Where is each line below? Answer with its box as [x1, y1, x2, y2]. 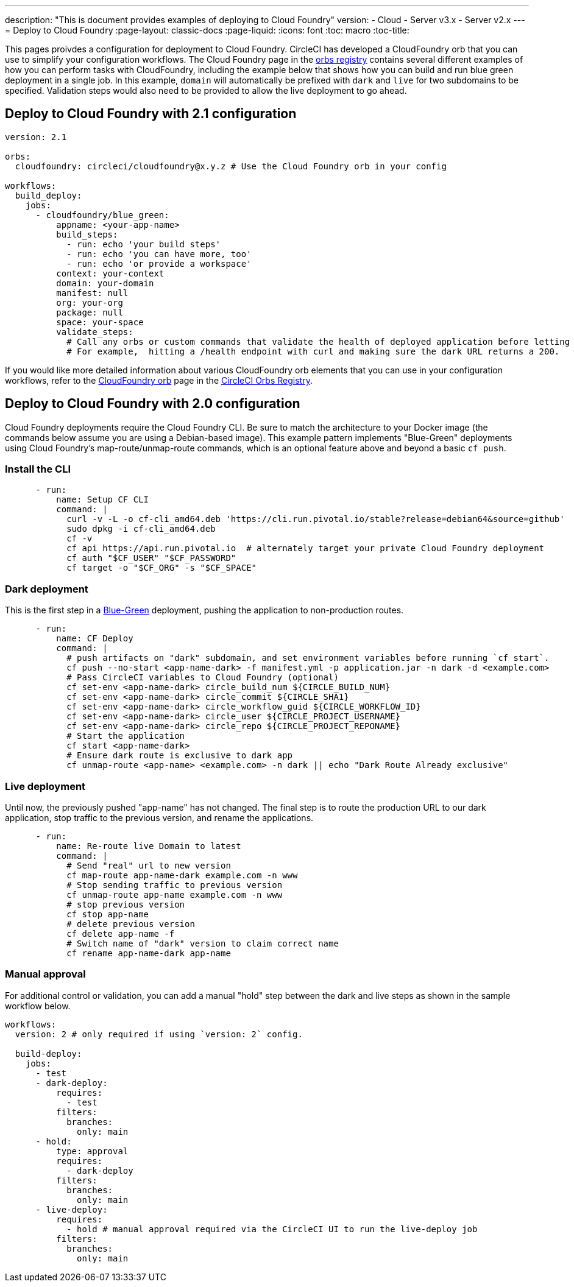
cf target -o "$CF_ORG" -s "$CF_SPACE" [66, 563, 257, 573]
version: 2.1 [5, 132, 67, 142]
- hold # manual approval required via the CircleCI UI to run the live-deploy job [66, 1224, 478, 1234]
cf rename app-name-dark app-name [66, 948, 231, 958]
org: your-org [56, 297, 123, 308]
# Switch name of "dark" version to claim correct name [66, 938, 339, 948]
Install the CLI [5, 463, 71, 476]
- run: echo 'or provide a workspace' [66, 258, 252, 269]
